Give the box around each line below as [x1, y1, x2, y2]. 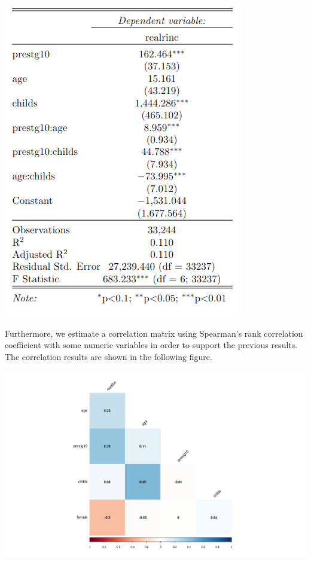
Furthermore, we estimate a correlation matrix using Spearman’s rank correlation [5, 327, 303, 339]
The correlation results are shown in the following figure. [5, 350, 212, 362]
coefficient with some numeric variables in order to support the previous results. [5, 339, 298, 351]
